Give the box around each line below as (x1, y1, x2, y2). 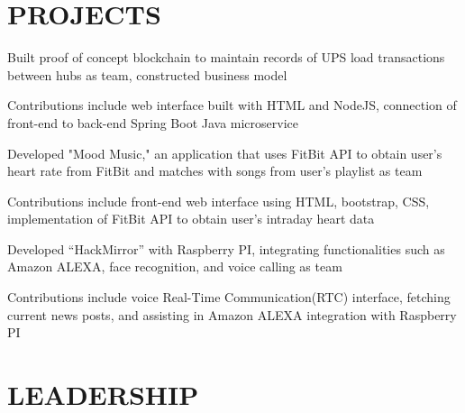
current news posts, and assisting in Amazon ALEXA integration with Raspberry (7, 305, 457, 324)
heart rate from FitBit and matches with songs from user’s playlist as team (7, 161, 423, 180)
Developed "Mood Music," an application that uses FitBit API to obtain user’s (7, 143, 442, 162)
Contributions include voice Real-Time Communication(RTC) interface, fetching (7, 288, 451, 307)
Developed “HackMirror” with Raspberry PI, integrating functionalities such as (7, 239, 445, 258)
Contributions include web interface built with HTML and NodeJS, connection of (7, 96, 457, 115)
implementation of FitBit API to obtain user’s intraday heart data (7, 209, 375, 228)
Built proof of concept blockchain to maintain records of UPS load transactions (7, 48, 445, 67)
